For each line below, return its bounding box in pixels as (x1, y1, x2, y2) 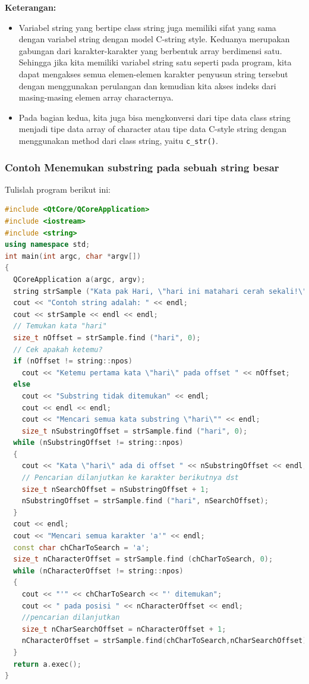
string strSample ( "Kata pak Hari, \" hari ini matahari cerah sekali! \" (13, 287, 307, 296)
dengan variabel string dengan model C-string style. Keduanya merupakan (18, 33, 290, 45)
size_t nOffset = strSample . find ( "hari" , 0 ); (13, 333, 201, 342)
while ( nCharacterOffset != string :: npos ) (13, 566, 184, 575)
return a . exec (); (13, 660, 81, 669)
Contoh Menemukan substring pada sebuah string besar (5, 159, 279, 174)
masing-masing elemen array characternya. (18, 91, 174, 103)
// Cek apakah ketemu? (13, 345, 103, 354)
